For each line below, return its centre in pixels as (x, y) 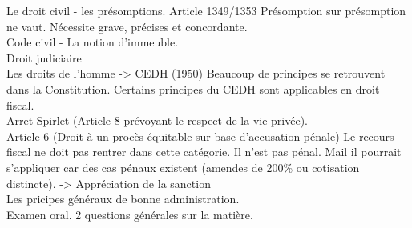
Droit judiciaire (44, 57)
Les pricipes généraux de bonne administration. (123, 199)
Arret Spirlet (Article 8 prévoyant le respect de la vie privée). (157, 120)
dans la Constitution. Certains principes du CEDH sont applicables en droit (193, 88)
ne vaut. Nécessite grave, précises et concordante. (127, 26)
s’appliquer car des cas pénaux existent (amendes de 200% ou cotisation (183, 167)
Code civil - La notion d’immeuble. (93, 42)
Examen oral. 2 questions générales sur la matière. (130, 214)
